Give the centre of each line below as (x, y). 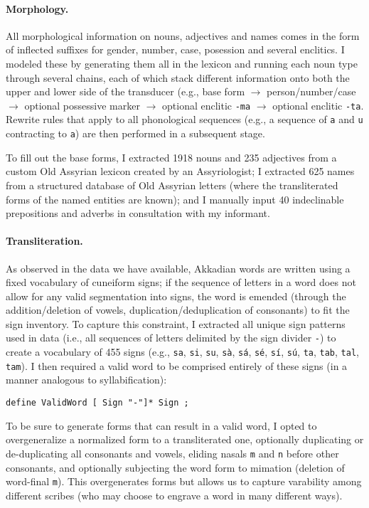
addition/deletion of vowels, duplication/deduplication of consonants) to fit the (178, 310)
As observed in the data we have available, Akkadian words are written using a (178, 268)
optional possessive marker (82, 105)
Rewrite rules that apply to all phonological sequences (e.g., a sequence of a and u (184, 119)
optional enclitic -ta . (318, 105)
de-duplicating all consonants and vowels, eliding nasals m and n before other (172, 453)
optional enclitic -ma (207, 105)
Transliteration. (44, 241)
